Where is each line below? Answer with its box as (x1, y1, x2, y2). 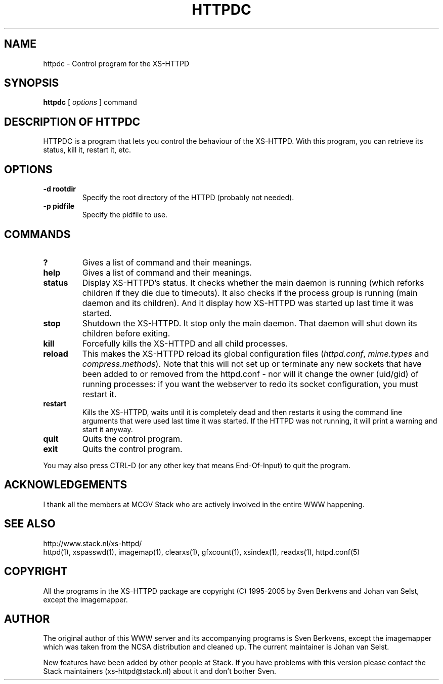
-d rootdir (43, 184, 76, 194)
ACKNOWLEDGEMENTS (4, 478, 127, 491)
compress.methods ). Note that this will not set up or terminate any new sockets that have (82, 358, 422, 369)
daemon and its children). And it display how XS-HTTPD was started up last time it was (82, 297, 414, 308)
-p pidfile (43, 202, 75, 211)
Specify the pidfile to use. (82, 210, 168, 219)
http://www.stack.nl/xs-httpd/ (43, 539, 142, 548)
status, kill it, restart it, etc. (43, 145, 131, 155)
